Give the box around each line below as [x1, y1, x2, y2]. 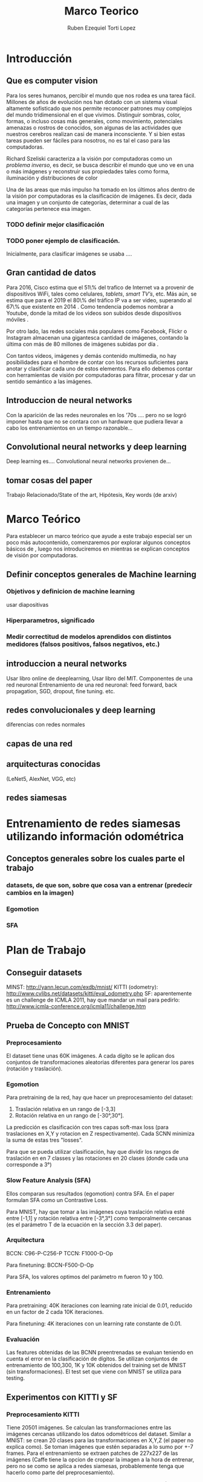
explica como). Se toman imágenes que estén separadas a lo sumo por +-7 [6, 1443, 193, 1451]
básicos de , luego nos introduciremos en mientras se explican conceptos [6, 545, 190, 552]
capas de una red [6, 739, 72, 749]
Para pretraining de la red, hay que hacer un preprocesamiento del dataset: [6, 1094, 193, 1101]
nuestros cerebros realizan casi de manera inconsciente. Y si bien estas [6, 130, 185, 137]
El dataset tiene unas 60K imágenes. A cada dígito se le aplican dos [6, 1052, 175, 1059]
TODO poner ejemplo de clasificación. [6, 236, 120, 245]
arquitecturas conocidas [6, 759, 101, 769]
